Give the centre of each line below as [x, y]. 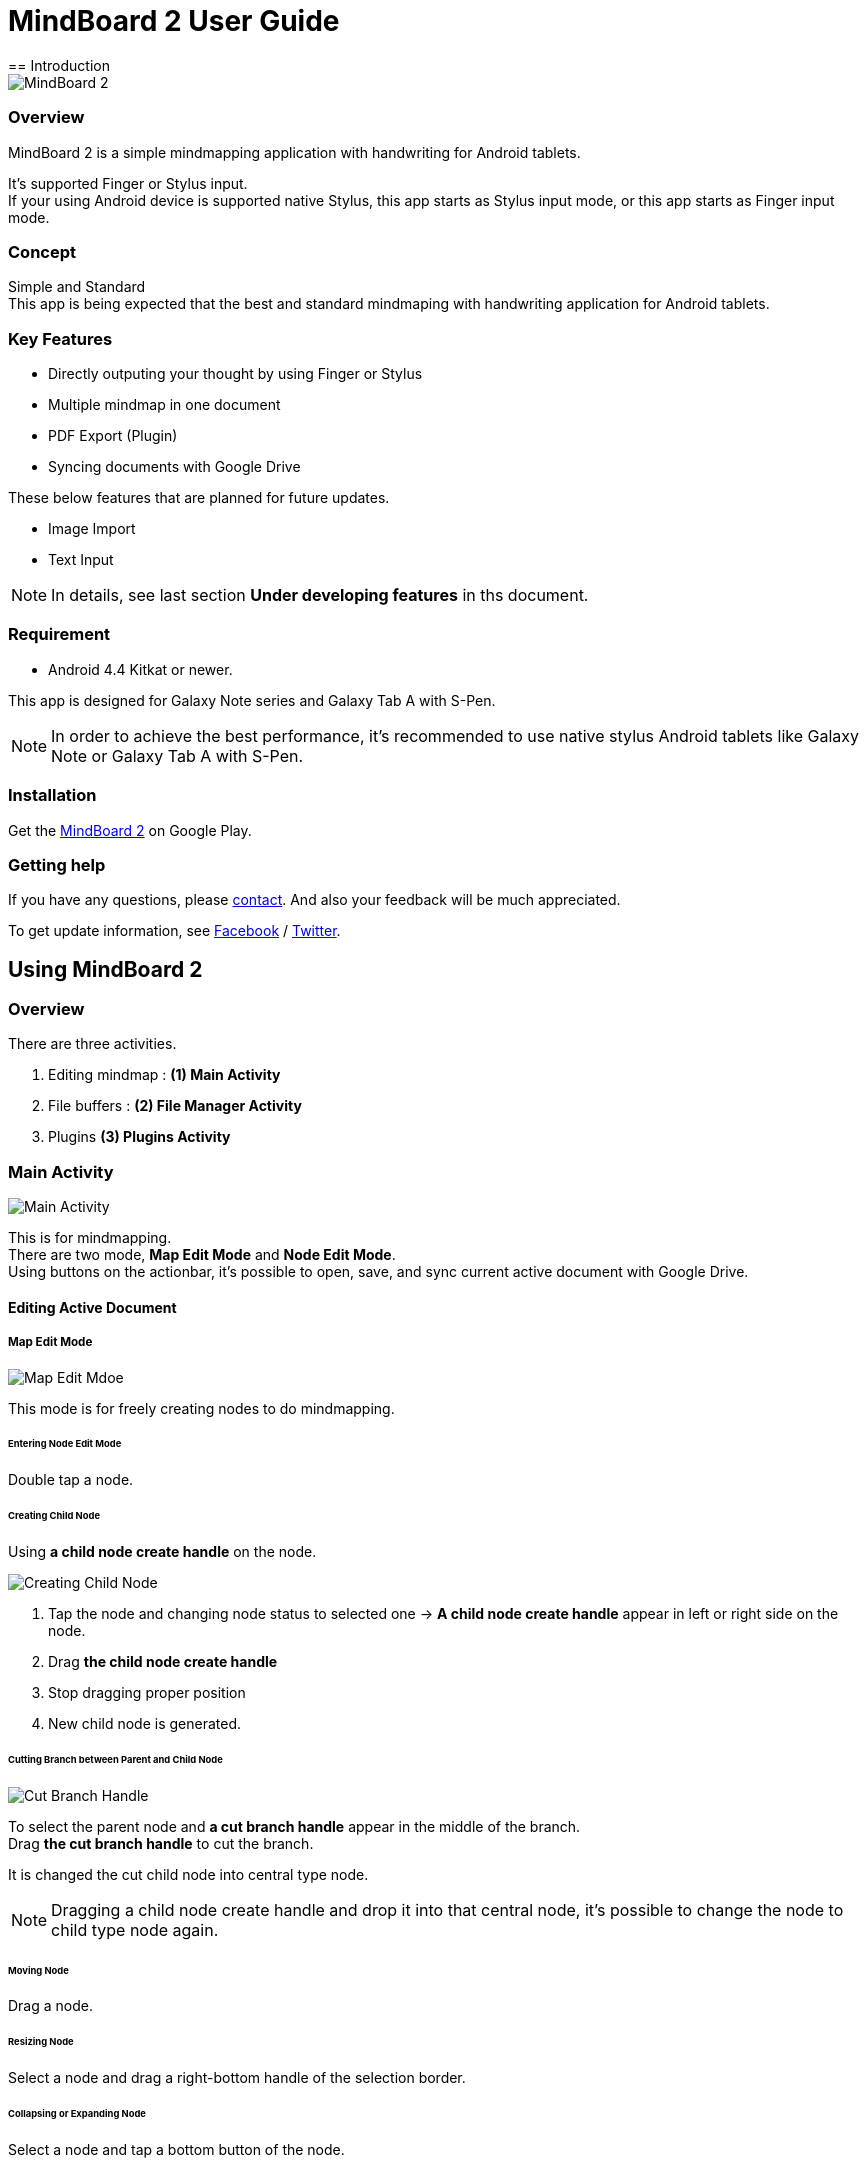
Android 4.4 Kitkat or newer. [140, 669]
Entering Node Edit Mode [65, 1444]
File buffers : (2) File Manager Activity [175, 1106]
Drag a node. [50, 2006]
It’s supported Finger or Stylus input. [128, 183]
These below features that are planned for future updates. [199, 497]
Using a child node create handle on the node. [162, 1551]
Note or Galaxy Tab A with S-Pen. [177, 755]
